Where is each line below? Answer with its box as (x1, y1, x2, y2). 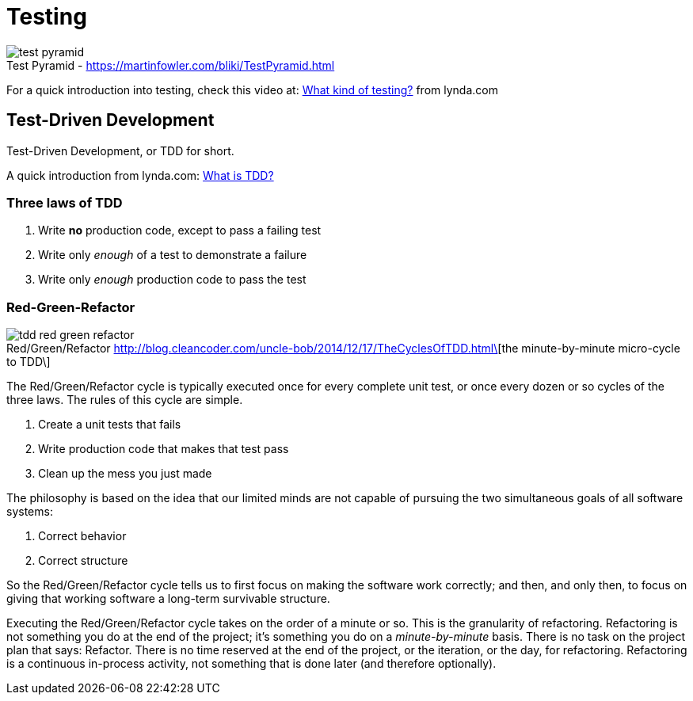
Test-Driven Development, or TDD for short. (6, 143, 234, 158)
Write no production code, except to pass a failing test (38, 223, 322, 238)
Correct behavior (38, 529, 127, 543)
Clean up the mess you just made (38, 467, 212, 481)
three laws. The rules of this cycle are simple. (6, 393, 243, 407)
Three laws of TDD (6, 194, 123, 211)
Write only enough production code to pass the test (38, 272, 307, 287)
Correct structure (38, 554, 128, 568)
